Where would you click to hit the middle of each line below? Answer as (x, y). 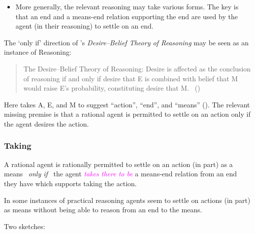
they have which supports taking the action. (70, 183)
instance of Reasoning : (38, 52)
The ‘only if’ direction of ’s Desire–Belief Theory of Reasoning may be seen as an (127, 42)
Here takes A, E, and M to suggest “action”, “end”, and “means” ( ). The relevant (127, 104)
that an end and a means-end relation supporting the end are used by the (127, 16)
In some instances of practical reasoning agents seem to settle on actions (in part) (127, 200)
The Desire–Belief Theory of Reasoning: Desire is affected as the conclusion (137, 68)
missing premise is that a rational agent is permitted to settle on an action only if (127, 114)
